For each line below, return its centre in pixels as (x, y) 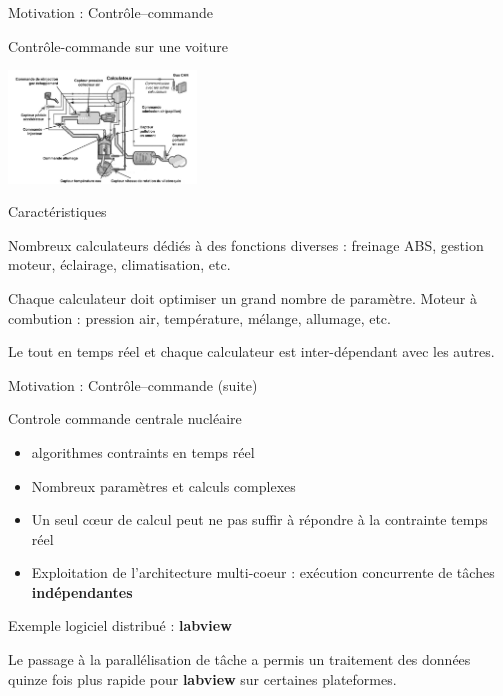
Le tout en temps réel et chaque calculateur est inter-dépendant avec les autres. (251, 351)
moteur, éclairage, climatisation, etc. (119, 264)
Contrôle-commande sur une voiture (118, 45)
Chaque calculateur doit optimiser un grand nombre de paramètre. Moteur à (242, 297)
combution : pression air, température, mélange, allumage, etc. (199, 317)
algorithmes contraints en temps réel (143, 451)
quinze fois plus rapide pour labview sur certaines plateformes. (202, 678)
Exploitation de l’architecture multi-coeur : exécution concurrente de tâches (263, 572)
